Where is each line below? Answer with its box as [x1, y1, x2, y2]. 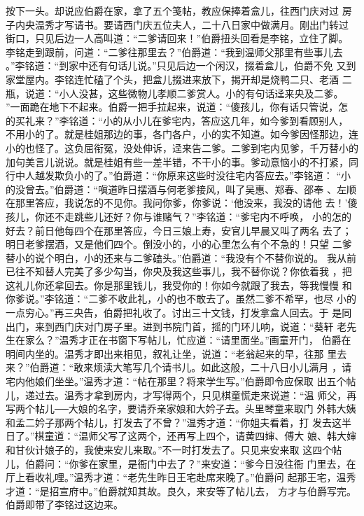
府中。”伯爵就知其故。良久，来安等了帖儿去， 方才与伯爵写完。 [69, 483, 356, 498]
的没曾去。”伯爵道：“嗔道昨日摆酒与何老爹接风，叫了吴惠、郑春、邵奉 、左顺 [6, 181, 356, 196]
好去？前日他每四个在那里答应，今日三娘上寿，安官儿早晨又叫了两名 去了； [6, 223, 352, 237]
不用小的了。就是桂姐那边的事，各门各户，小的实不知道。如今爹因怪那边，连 [6, 127, 358, 141]
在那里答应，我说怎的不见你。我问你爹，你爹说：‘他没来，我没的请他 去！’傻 [6, 195, 358, 210]
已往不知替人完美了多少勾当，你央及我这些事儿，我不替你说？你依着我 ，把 [6, 264, 352, 279]
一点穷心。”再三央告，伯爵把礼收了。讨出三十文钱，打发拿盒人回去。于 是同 [6, 305, 352, 320]
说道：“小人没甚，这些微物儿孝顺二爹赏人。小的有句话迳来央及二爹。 [24, 85, 344, 100]
